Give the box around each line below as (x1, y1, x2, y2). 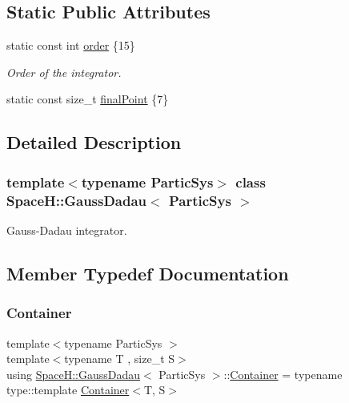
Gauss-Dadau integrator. (6, 221, 127, 238)
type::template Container (6, 381, 130, 398)
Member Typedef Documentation (6, 260, 289, 285)
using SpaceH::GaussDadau (6, 365, 140, 382)
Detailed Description (6, 130, 182, 155)
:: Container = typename (223, 365, 343, 382)
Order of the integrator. (6, 63, 122, 80)
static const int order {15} (6, 37, 135, 54)
